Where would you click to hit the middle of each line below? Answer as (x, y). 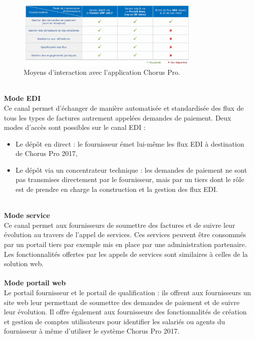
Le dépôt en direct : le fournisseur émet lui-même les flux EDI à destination (130, 143)
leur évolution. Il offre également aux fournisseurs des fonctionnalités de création (125, 312)
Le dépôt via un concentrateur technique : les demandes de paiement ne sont (131, 169)
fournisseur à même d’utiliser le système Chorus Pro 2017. (92, 331)
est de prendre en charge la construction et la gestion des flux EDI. (117, 189)
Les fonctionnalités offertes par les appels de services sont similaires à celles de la (126, 254)
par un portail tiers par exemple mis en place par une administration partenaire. (125, 244)
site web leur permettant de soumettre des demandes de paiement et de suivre (122, 302)
